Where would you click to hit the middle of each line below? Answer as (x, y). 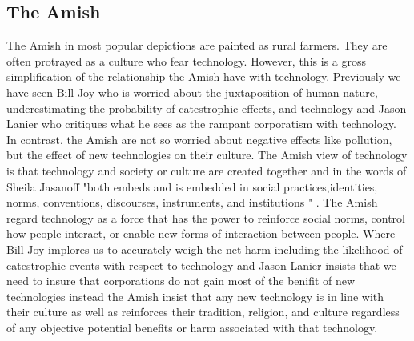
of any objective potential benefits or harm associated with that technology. (192, 327)
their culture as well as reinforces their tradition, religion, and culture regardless (203, 312)
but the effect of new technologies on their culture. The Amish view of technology (207, 155)
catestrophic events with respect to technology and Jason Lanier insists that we (201, 265)
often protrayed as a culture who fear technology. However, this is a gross (186, 60)
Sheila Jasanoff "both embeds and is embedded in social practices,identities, (192, 186)
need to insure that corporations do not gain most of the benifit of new (181, 281)
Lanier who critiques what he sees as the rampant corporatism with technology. (201, 124)
